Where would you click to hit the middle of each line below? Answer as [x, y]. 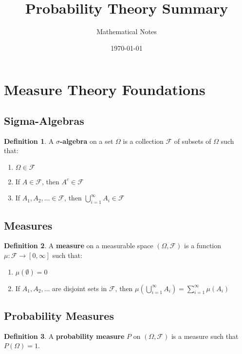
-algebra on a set [86, 141]
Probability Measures [59, 316]
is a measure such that [205, 336]
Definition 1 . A [29, 141]
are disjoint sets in [80, 288]
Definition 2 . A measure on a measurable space [79, 246]
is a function [203, 246]
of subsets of [193, 141]
